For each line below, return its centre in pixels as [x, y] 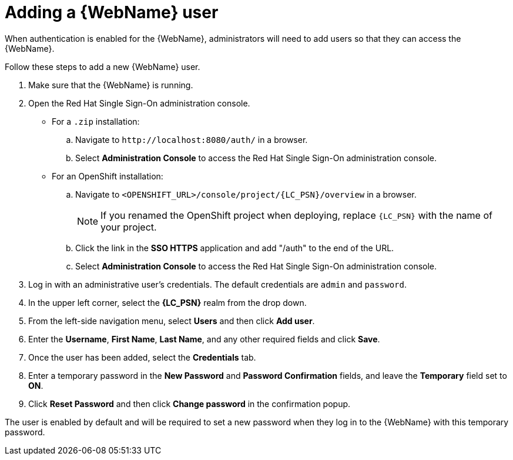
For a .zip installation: [96, 121]
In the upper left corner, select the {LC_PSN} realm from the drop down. [167, 302]
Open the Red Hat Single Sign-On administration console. [139, 103]
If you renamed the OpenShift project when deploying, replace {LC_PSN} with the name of [296, 215]
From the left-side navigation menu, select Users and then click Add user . [172, 321]
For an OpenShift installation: [108, 176]
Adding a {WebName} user [112, 12]
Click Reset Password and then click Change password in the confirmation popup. [190, 404]
